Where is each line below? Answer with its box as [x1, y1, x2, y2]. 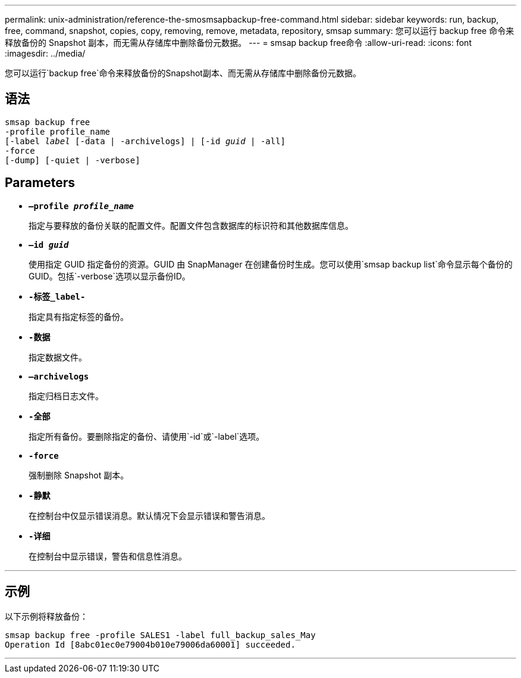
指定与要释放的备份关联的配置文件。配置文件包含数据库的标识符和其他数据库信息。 [29, 220, 353, 231]
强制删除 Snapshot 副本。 [29, 469, 129, 480]
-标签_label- [29, 291, 86, 301]
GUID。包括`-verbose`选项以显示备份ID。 [29, 270, 190, 281]
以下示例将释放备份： [5, 611, 88, 621]
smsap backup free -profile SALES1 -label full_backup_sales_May [5, 630, 316, 640]
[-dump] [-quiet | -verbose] [5, 155, 140, 165]
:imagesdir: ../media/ [5, 48, 86, 58]
